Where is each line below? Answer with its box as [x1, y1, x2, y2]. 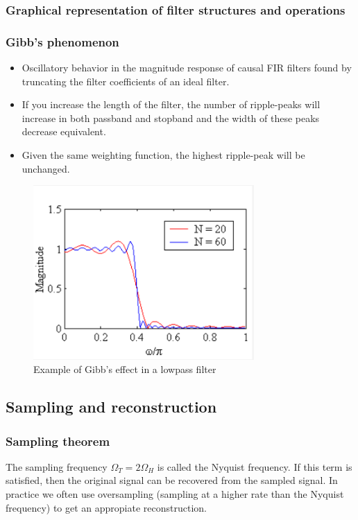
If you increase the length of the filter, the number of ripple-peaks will [22, 97, 321, 112]
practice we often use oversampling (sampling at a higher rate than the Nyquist [6, 487, 344, 501]
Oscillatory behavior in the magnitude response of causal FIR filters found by [22, 60, 352, 75]
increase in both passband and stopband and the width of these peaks [22, 110, 320, 125]
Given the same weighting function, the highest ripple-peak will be [22, 148, 305, 162]
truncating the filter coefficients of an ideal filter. [22, 73, 230, 88]
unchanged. [22, 161, 70, 175]
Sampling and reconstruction [6, 396, 217, 417]
